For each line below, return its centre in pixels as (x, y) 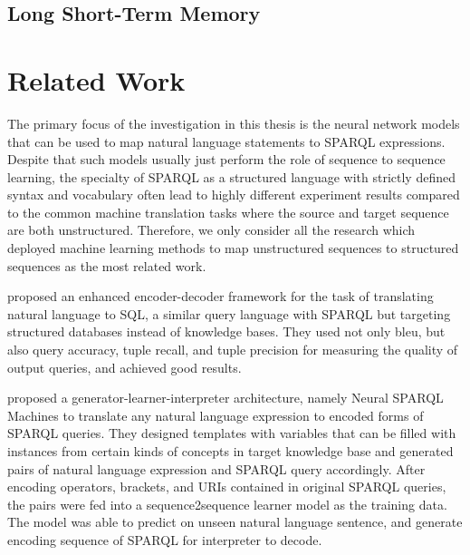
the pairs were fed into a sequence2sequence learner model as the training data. (227, 504)
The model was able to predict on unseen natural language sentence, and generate (235, 522)
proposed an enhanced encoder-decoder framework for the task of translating (221, 296)
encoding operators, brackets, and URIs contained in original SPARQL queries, (227, 487)
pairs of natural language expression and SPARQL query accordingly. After (216, 468)
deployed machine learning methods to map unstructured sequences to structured (233, 248)
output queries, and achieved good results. (125, 367)
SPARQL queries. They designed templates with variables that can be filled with (232, 433)
